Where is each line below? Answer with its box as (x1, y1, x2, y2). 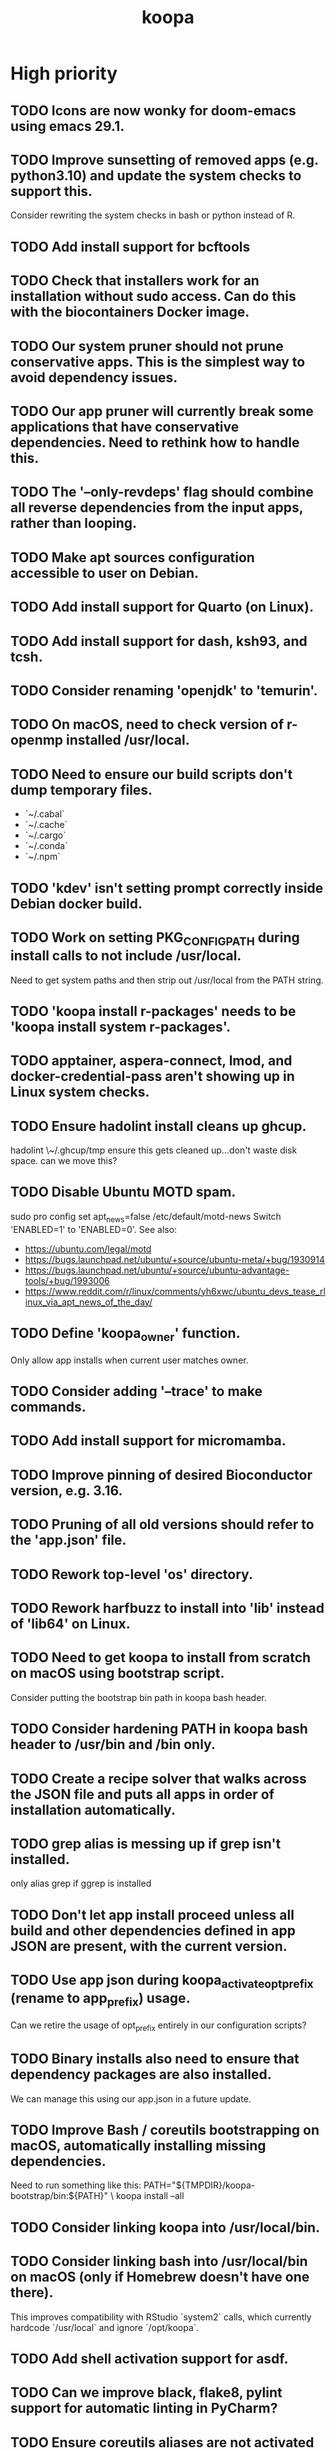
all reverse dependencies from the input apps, (10, 499, 304, 516)
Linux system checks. (10, 1084, 150, 1101)
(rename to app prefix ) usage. (10, 1990, 191, 2010)
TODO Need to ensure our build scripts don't (10, 766, 293, 783)
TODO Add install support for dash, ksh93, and (10, 632, 308, 650)
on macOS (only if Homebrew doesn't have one (10, 2269, 310, 2286)
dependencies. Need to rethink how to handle (10, 434, 300, 451)
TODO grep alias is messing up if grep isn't (10, 1836, 282, 1853)
